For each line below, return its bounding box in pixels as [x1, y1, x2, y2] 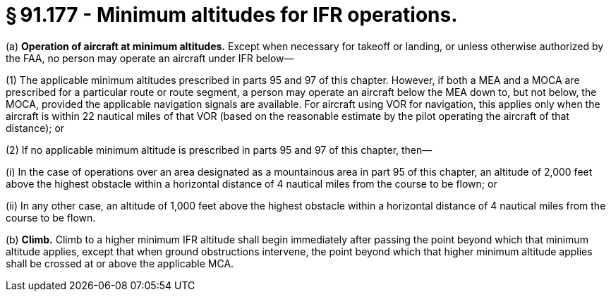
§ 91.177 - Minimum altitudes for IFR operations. [6, 3, 458, 27]
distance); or [6, 121, 65, 134]
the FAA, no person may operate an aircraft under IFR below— [6, 51, 294, 64]
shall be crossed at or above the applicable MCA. [6, 257, 234, 269]
